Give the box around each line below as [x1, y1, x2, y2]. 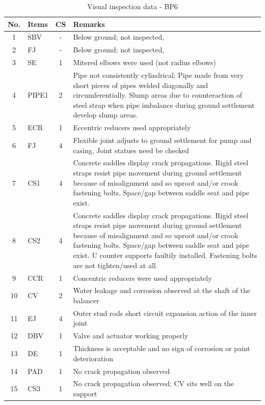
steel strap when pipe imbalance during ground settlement [73, 99, 255, 110]
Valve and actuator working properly [73, 330, 189, 341]
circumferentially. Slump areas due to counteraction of [73, 90, 242, 100]
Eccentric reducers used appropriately [73, 122, 191, 133]
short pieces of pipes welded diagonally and [73, 79, 208, 90]
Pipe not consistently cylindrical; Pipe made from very [73, 69, 244, 80]
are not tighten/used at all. [73, 259, 158, 270]
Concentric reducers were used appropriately [73, 272, 212, 283]
